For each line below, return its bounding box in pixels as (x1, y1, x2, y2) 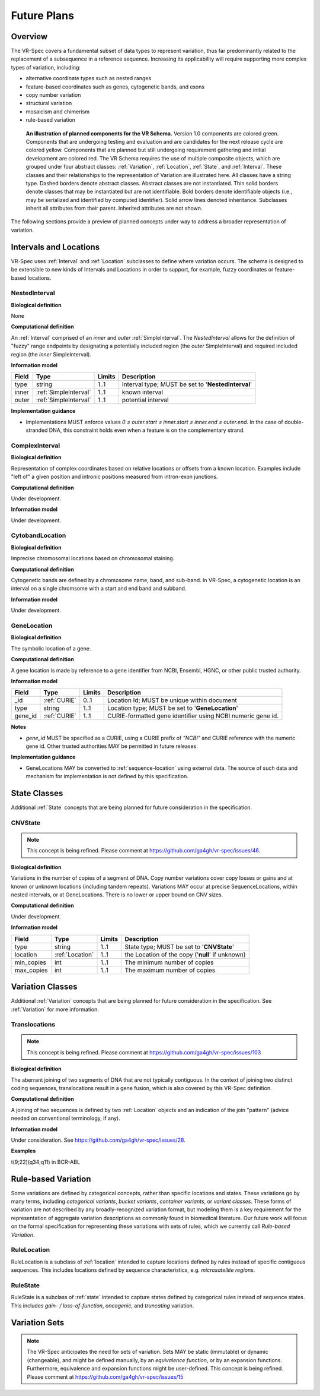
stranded (25, 427, 48, 434)
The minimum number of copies (124, 958, 214, 967)
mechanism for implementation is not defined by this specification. (25, 773, 189, 780)
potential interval (121, 396, 169, 404)
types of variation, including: (11, 64, 81, 71)
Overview (11, 31, 48, 42)
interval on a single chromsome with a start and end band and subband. (11, 585, 187, 592)
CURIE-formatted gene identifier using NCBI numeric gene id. (107, 712, 279, 720)
